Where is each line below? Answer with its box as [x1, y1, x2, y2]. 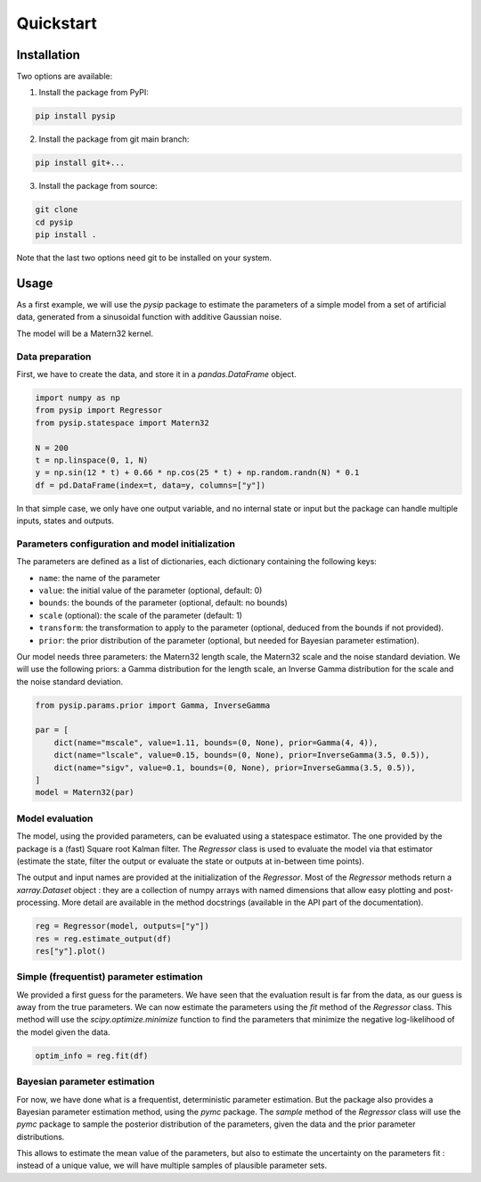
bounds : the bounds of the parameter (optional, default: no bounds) [38, 597, 289, 608]
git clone [35, 205, 78, 215]
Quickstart [16, 13, 98, 33]
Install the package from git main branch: [38, 134, 190, 144]
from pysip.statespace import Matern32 [35, 417, 209, 428]
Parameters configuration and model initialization [16, 538, 236, 550]
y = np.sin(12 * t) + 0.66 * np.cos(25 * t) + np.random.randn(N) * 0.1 [35, 468, 360, 478]
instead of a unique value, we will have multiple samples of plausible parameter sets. [16, 1160, 328, 1171]
